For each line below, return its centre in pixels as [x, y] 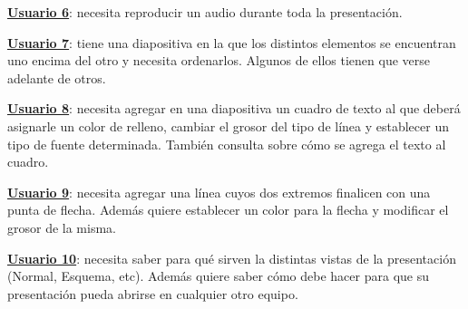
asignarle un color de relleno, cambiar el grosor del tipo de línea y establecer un [228, 126]
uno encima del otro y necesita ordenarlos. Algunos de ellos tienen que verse [219, 60]
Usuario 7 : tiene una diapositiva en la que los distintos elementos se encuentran [232, 42]
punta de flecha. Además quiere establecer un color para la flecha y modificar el [228, 210]
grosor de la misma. [62, 227]
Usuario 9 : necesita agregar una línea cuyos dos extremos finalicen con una [219, 192]
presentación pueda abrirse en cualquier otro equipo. [153, 293]
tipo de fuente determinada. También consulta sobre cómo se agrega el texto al [227, 144]
